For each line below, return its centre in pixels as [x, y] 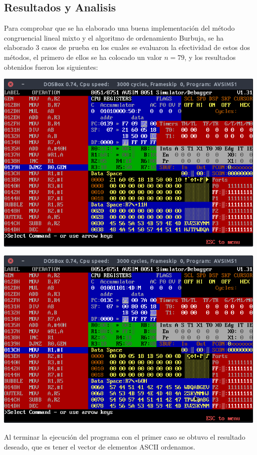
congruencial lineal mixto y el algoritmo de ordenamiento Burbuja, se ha [114, 37]
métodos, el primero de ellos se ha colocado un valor [83, 57]
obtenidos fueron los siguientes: [51, 67]
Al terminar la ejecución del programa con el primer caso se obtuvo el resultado [125, 437]
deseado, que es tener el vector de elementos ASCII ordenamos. [100, 446]
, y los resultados [210, 57]
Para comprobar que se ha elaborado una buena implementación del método [119, 28]
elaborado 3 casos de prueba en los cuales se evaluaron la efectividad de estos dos [127, 47]
